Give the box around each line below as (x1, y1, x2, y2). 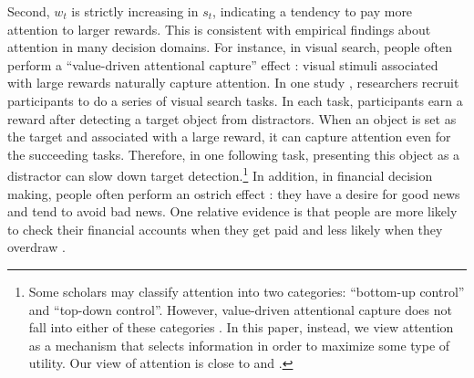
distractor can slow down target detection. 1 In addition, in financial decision (7, 163, 433, 184)
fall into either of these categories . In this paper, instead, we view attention (28, 318, 454, 337)
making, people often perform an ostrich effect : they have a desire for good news (7, 184, 460, 203)
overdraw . (7, 237, 66, 257)
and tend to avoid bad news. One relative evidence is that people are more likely (7, 202, 458, 221)
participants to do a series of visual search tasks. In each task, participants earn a (7, 90, 463, 110)
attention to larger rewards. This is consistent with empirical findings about (7, 19, 431, 38)
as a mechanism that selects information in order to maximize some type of (28, 335, 450, 354)
